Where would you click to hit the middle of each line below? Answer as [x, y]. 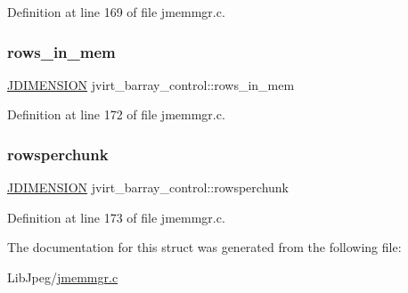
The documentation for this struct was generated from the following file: [204, 247]
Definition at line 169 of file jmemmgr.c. [116, 12]
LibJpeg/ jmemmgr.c [63, 277]
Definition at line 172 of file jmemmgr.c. [116, 114]
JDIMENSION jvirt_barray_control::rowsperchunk [148, 187]
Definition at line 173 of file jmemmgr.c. [116, 217]
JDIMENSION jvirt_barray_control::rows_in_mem [151, 84]
